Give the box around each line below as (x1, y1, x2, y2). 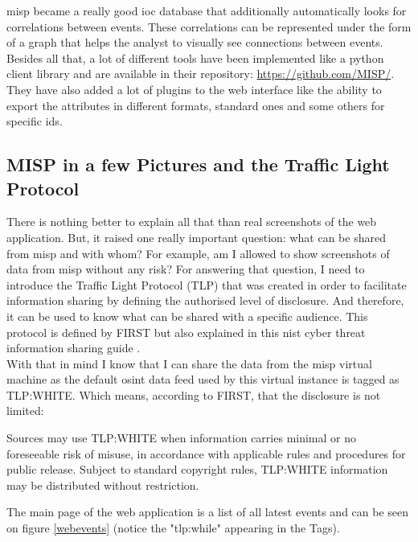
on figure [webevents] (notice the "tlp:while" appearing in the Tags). (6, 519, 340, 536)
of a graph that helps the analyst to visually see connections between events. (6, 34, 383, 51)
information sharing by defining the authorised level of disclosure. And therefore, (6, 292, 404, 309)
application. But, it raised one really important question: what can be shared (6, 228, 386, 245)
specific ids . (6, 113, 63, 129)
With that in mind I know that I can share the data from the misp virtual (6, 355, 372, 372)
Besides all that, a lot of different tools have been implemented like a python (6, 49, 384, 66)
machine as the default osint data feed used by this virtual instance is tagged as (6, 371, 400, 388)
